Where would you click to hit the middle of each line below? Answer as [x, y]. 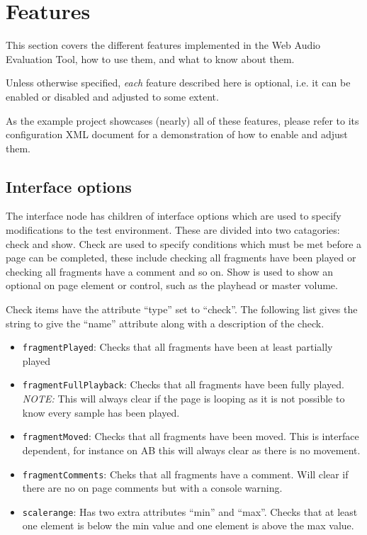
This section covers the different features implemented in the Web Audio [163, 45]
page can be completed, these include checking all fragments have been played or [181, 258]
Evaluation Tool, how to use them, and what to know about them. [150, 58]
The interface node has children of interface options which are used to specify [174, 216]
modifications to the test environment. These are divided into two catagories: [173, 230]
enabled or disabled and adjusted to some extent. [112, 96]
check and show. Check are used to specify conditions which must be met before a [184, 243]
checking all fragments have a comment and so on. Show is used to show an [169, 271]
